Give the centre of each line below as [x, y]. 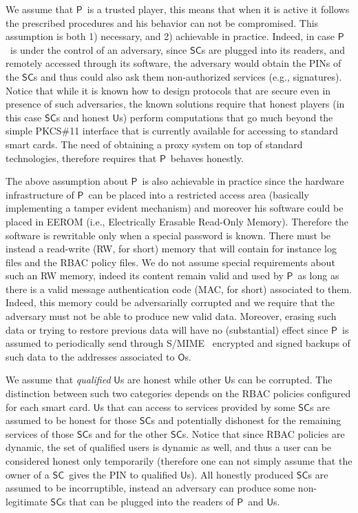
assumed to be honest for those [71, 420]
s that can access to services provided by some [198, 406]
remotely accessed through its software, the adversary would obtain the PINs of [173, 63]
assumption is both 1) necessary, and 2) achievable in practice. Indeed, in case [170, 36]
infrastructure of [40, 194]
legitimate [27, 501]
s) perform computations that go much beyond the [226, 117]
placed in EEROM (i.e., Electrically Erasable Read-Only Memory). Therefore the [177, 221]
